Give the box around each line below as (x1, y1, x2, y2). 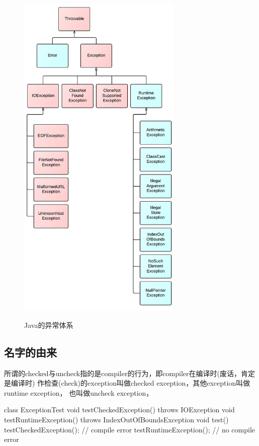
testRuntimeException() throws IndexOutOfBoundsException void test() (4, 414, 229, 425)
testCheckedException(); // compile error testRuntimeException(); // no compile (4, 424, 255, 434)
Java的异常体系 (24, 319, 73, 330)
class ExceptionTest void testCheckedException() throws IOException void (4, 404, 235, 415)
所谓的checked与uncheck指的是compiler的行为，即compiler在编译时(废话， (4, 368, 241, 378)
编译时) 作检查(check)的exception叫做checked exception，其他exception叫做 (11, 378, 250, 388)
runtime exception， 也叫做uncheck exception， (4, 387, 153, 398)
